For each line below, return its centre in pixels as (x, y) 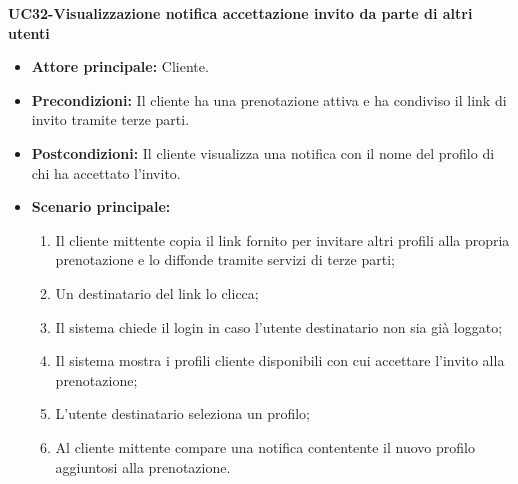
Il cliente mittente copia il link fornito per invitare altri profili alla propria (282, 239)
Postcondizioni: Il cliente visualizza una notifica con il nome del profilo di (263, 152)
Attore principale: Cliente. (120, 66)
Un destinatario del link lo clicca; (157, 292)
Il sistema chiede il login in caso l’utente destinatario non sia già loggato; (279, 326)
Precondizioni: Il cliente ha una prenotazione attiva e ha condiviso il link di (269, 99)
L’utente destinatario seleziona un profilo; (182, 413)
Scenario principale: (101, 206)
